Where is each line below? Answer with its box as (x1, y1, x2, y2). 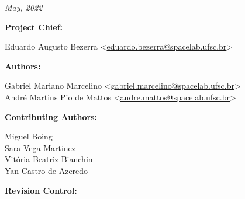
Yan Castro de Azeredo (5, 164, 88, 176)
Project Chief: (5, 20, 63, 33)
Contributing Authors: (5, 110, 97, 123)
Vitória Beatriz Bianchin (5, 153, 93, 165)
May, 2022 (5, 1, 43, 13)
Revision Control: (5, 184, 77, 196)
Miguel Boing (5, 130, 53, 142)
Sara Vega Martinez (5, 141, 76, 153)
